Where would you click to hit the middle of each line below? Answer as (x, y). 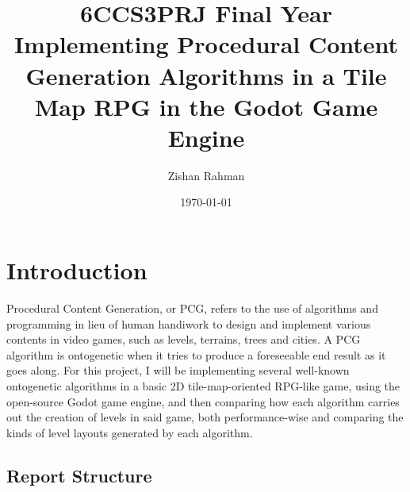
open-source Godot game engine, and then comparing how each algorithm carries (203, 401)
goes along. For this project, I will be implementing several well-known (178, 370)
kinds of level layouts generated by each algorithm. (130, 432)
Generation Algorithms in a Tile (206, 75)
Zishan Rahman (206, 175)
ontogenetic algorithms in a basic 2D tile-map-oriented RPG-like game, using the (203, 385)
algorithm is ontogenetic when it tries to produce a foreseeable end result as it (196, 354)
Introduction (77, 270)
